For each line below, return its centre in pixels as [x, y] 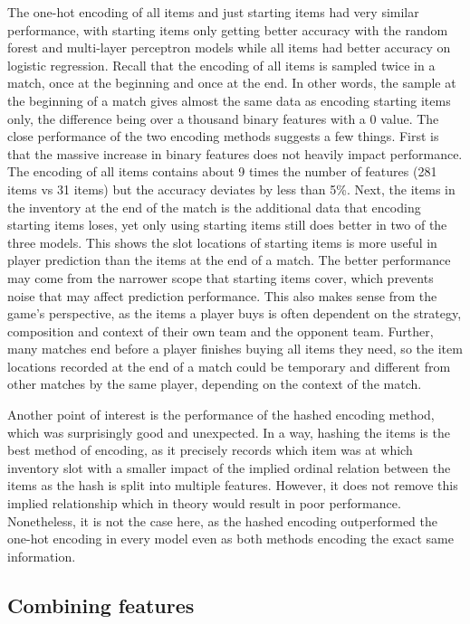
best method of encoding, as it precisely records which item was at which [210, 450]
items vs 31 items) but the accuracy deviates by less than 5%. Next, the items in [231, 189]
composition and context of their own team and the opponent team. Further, [221, 331]
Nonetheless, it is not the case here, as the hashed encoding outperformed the [222, 520]
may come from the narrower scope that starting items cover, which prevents [221, 277]
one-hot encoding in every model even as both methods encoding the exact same [230, 539]
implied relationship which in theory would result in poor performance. [204, 503]
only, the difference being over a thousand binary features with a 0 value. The [223, 118]
